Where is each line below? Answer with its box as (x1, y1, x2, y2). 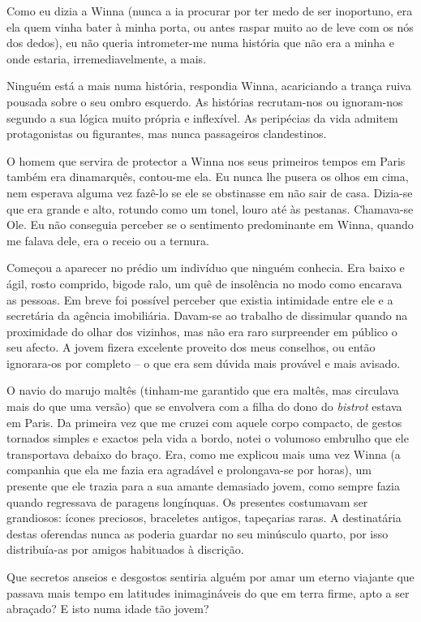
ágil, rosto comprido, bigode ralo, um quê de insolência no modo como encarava (6, 274, 402, 292)
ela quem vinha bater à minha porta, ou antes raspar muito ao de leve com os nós (6, 18, 414, 35)
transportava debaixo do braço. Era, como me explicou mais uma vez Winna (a (6, 445, 401, 462)
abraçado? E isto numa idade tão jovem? (6, 600, 209, 617)
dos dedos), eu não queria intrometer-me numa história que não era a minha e (6, 34, 394, 51)
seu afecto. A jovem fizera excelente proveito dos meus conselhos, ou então (6, 339, 376, 356)
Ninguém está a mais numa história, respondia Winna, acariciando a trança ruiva (6, 77, 411, 94)
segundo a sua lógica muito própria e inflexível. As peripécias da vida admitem (6, 109, 398, 126)
